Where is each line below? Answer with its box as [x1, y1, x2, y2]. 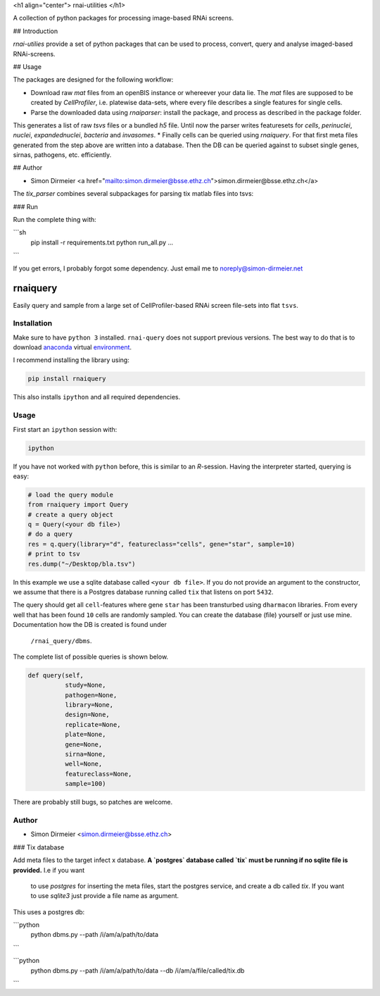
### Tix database [13, 842, 65, 852]
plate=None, [64, 730, 106, 739]
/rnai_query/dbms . [30, 636, 92, 645]
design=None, [64, 711, 110, 718]
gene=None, [64, 740, 103, 748]
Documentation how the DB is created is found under [13, 621, 167, 629]
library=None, [64, 701, 114, 709]
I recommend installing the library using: [13, 356, 129, 364]
